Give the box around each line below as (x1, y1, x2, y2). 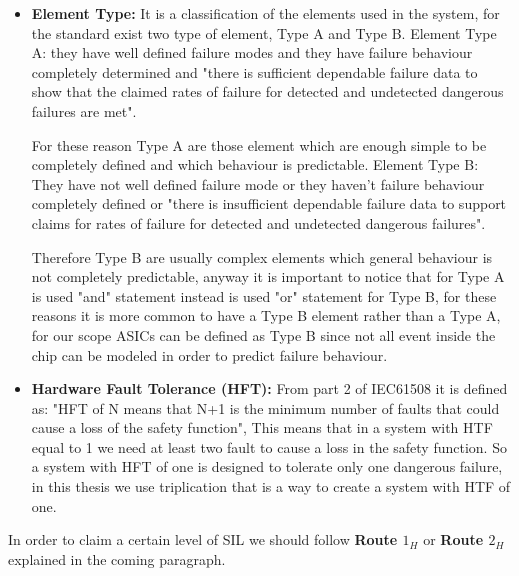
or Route (423, 529, 484, 550)
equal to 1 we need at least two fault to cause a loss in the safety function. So (31, 436, 507, 457)
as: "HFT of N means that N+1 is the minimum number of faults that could (31, 397, 500, 418)
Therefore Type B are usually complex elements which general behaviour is (31, 246, 493, 267)
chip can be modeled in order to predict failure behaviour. (31, 344, 388, 365)
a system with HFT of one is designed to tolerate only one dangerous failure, (31, 456, 503, 477)
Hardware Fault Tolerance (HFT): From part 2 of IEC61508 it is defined (31, 378, 508, 399)
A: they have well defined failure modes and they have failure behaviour (31, 42, 473, 63)
